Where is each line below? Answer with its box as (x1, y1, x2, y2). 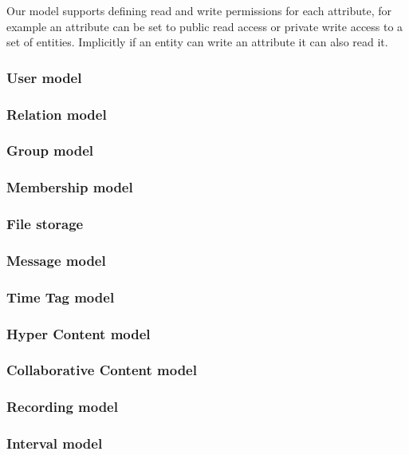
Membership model (6, 177, 133, 197)
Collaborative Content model (6, 360, 197, 380)
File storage (6, 214, 84, 234)
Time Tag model (6, 287, 115, 307)
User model (6, 67, 82, 87)
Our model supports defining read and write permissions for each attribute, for (6, 2, 391, 18)
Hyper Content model (6, 323, 151, 343)
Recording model (6, 397, 118, 417)
